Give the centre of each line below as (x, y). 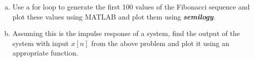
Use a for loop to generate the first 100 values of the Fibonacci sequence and (131, 6)
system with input (40, 43)
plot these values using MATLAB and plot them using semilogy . (114, 16)
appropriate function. (45, 53)
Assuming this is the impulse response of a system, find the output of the (126, 33)
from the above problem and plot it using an (160, 43)
